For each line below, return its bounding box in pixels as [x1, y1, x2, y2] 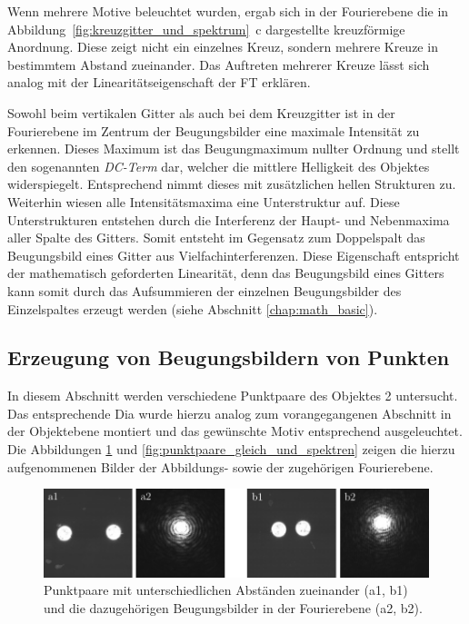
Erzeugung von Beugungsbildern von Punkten [7, 343, 450, 371]
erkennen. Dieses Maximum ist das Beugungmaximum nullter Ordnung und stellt [7, 139, 460, 158]
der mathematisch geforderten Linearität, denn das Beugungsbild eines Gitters [7, 263, 444, 282]
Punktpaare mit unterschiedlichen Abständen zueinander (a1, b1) [44, 580, 408, 599]
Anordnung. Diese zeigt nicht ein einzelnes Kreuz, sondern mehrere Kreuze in [7, 37, 438, 56]
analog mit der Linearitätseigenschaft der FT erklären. [7, 73, 311, 92]
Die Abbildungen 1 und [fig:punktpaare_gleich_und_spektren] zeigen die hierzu [7, 440, 455, 459]
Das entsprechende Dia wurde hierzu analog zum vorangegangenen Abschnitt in [7, 403, 452, 422]
